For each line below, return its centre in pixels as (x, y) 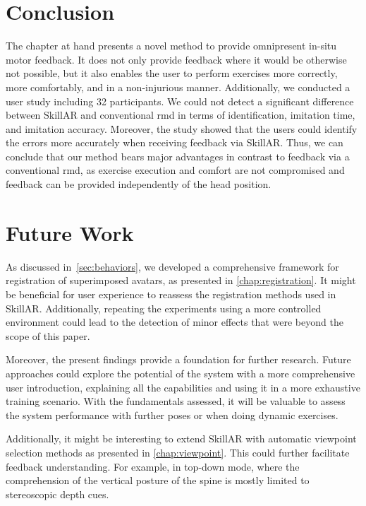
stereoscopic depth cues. (57, 494)
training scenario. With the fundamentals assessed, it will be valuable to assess (176, 401)
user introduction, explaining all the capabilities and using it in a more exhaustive (183, 387)
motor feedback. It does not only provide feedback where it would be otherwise (176, 59)
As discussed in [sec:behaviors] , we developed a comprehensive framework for (172, 266)
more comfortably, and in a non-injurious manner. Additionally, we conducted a (178, 87)
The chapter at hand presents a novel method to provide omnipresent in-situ (171, 46)
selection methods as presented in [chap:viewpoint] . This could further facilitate (178, 452)
